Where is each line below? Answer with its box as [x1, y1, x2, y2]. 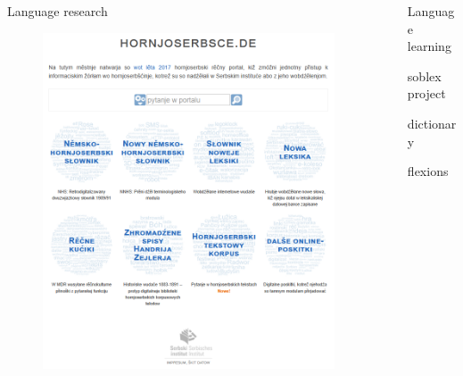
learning [407, 37, 451, 55]
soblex [407, 66, 442, 85]
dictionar [407, 113, 457, 132]
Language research [7, 2, 108, 20]
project [407, 84, 446, 103]
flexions [407, 162, 449, 180]
